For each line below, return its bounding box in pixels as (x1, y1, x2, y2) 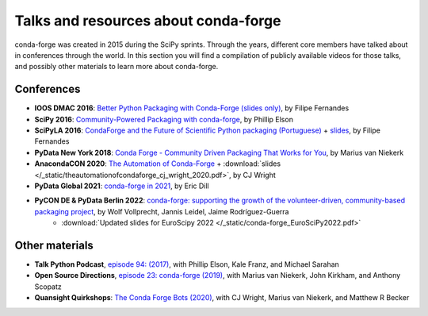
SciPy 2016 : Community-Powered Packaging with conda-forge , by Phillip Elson (34, 114, 293, 124)
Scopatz (34, 282, 63, 291)
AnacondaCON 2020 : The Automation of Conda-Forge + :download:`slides (34, 159, 281, 168)
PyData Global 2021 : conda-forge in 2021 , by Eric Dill (34, 181, 209, 191)
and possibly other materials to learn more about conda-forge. (14, 62, 219, 71)
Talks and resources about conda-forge (14, 12, 281, 29)
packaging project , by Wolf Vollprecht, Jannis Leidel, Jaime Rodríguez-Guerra (34, 206, 289, 216)
